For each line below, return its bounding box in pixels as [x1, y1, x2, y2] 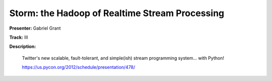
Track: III [9, 34, 28, 40]
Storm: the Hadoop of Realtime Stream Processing [9, 8, 225, 19]
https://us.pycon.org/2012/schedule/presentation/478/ [22, 64, 135, 70]
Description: [9, 43, 36, 50]
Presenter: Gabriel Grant [9, 25, 61, 31]
